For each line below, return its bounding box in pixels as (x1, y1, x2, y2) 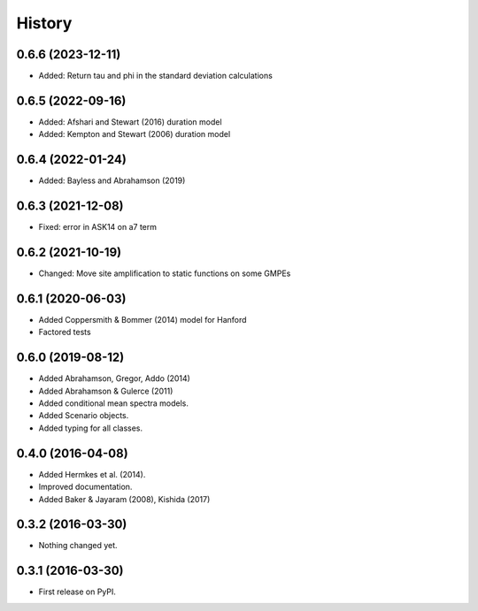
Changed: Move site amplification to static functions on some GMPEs (38, 268, 291, 279)
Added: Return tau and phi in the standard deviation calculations (38, 71, 274, 81)
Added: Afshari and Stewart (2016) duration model (38, 116, 222, 127)
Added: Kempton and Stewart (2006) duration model (38, 129, 231, 140)
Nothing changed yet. (38, 540, 119, 551)
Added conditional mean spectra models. (38, 398, 189, 409)
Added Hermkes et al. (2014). (38, 469, 146, 479)
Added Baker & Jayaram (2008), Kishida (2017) (38, 493, 211, 504)
